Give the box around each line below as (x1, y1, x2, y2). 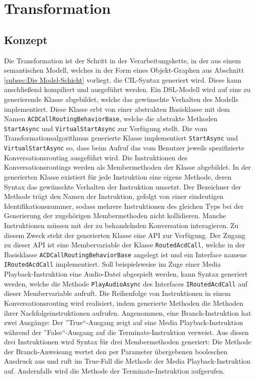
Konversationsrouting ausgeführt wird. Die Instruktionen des (4, 152, 187, 162)
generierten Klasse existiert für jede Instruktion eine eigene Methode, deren (4, 171, 232, 182)
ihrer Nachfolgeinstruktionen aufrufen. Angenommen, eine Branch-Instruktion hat (4, 307, 252, 318)
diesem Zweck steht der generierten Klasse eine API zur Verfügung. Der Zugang (4, 230, 246, 240)
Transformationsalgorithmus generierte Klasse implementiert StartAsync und (4, 133, 238, 143)
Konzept (4, 32, 48, 47)
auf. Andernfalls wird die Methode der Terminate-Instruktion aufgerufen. (4, 366, 225, 376)
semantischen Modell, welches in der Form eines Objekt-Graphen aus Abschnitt (4, 65, 244, 75)
